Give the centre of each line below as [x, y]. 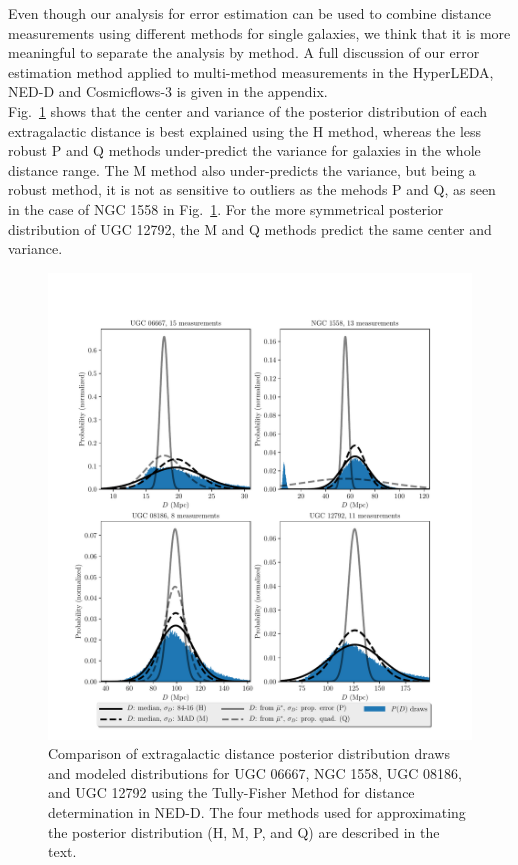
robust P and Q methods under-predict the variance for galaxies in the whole [244, 150]
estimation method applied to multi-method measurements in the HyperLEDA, [251, 71]
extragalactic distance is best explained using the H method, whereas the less [245, 130]
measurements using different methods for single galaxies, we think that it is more [259, 32]
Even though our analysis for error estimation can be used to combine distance [249, 13]
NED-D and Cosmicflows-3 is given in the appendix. [168, 91]
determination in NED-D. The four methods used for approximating [257, 811]
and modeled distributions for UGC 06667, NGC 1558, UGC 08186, [255, 772]
